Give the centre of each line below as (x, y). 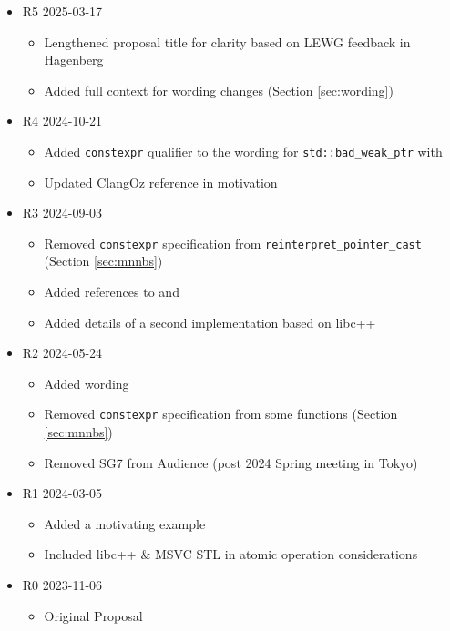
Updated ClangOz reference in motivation (161, 182)
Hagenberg (74, 60)
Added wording (87, 383)
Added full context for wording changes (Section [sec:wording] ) (219, 90)
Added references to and (112, 292)
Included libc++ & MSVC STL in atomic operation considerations (231, 554)
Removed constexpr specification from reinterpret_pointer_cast (233, 243)
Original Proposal (93, 615)
